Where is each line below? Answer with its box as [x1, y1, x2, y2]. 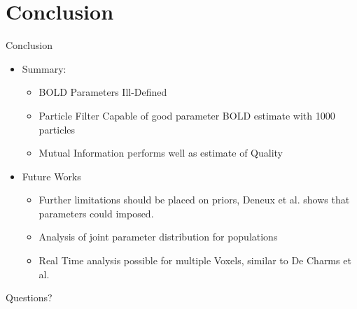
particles [38, 122, 76, 136]
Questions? [6, 290, 52, 305]
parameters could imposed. [38, 206, 154, 220]
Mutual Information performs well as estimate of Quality [38, 145, 283, 160]
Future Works [22, 168, 81, 183]
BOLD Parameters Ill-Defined [38, 85, 167, 99]
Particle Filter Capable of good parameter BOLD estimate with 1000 [38, 108, 335, 122]
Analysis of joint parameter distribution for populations [38, 229, 278, 244]
